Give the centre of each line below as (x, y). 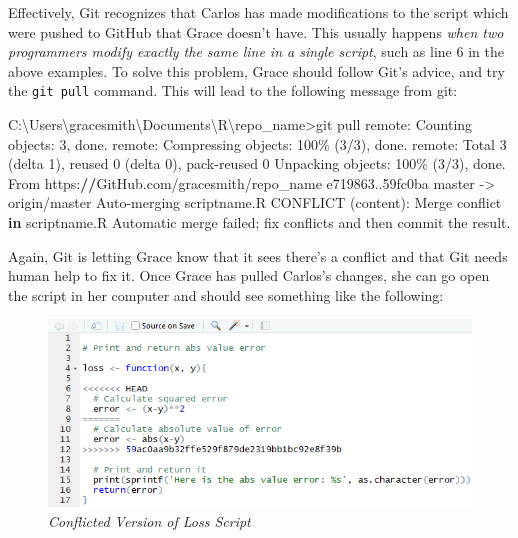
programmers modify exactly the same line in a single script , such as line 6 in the (256, 51)
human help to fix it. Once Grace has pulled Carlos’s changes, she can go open (249, 275)
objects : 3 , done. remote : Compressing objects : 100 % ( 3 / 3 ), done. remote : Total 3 (257, 143)
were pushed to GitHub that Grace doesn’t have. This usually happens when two (256, 31)
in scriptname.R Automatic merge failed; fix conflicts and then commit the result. (259, 222)
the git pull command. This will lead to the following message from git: (233, 90)
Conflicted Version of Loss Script (149, 520)
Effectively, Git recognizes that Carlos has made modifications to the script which (258, 12)
